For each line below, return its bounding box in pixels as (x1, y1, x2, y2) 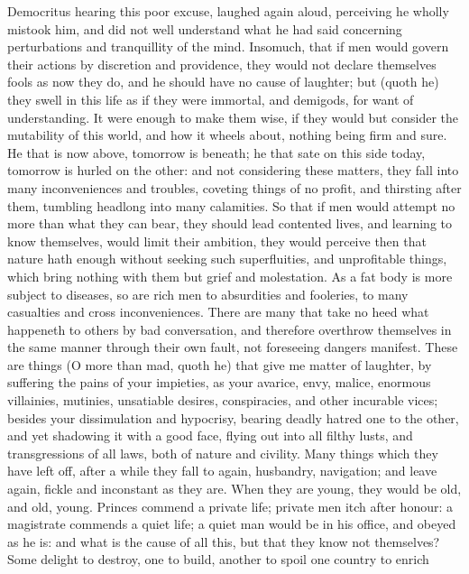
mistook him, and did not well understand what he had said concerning (7, 19, 402, 38)
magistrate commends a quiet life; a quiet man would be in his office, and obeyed (7, 514, 456, 533)
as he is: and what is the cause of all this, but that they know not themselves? (7, 532, 440, 551)
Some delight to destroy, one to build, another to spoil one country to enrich (7, 550, 429, 569)
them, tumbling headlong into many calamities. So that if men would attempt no (7, 196, 455, 215)
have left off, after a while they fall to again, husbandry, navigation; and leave (7, 461, 437, 480)
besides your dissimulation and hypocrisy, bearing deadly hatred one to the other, (7, 408, 459, 427)
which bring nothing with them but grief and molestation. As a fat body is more (7, 266, 453, 285)
